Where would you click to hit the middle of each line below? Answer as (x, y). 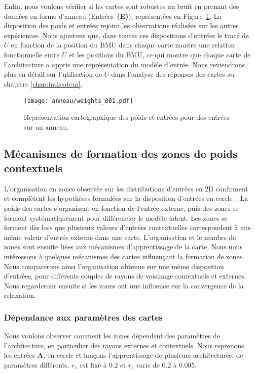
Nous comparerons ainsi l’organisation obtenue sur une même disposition (114, 266)
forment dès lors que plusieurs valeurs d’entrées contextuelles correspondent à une (127, 227)
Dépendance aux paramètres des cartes (83, 317)
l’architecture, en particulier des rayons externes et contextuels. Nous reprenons (124, 345)
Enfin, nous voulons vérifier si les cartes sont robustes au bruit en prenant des (122, 6)
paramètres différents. (37, 364)
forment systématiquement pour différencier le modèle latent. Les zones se (116, 217)
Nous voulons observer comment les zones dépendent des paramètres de (112, 336)
